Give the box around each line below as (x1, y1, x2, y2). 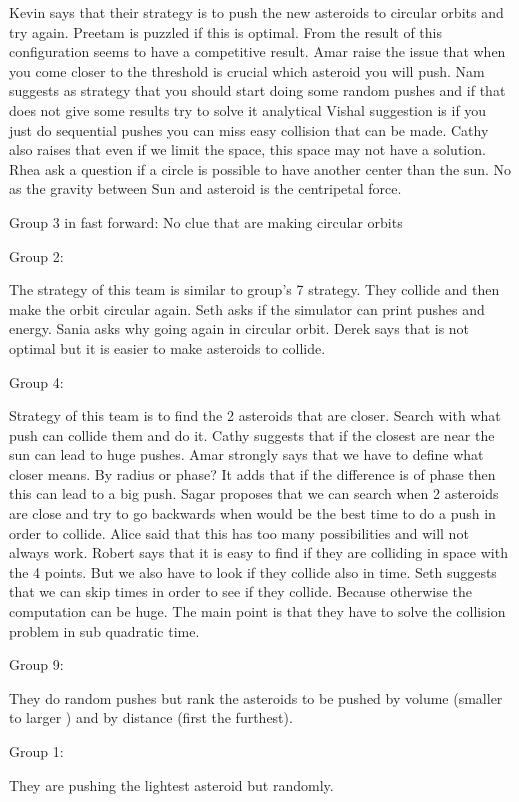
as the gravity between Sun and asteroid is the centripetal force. (9, 178, 402, 199)
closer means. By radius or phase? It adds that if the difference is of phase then (9, 463, 496, 484)
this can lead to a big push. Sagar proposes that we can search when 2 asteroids (9, 483, 499, 504)
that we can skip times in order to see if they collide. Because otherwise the (9, 581, 473, 602)
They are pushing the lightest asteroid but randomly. (9, 774, 334, 795)
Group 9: (9, 654, 64, 675)
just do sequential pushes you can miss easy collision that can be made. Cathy (9, 119, 489, 140)
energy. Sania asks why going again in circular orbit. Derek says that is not (9, 318, 470, 339)
